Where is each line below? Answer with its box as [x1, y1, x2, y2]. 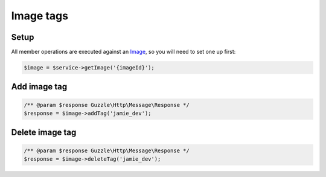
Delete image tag [11, 127, 77, 138]
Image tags [11, 9, 69, 22]
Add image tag [11, 82, 68, 92]
